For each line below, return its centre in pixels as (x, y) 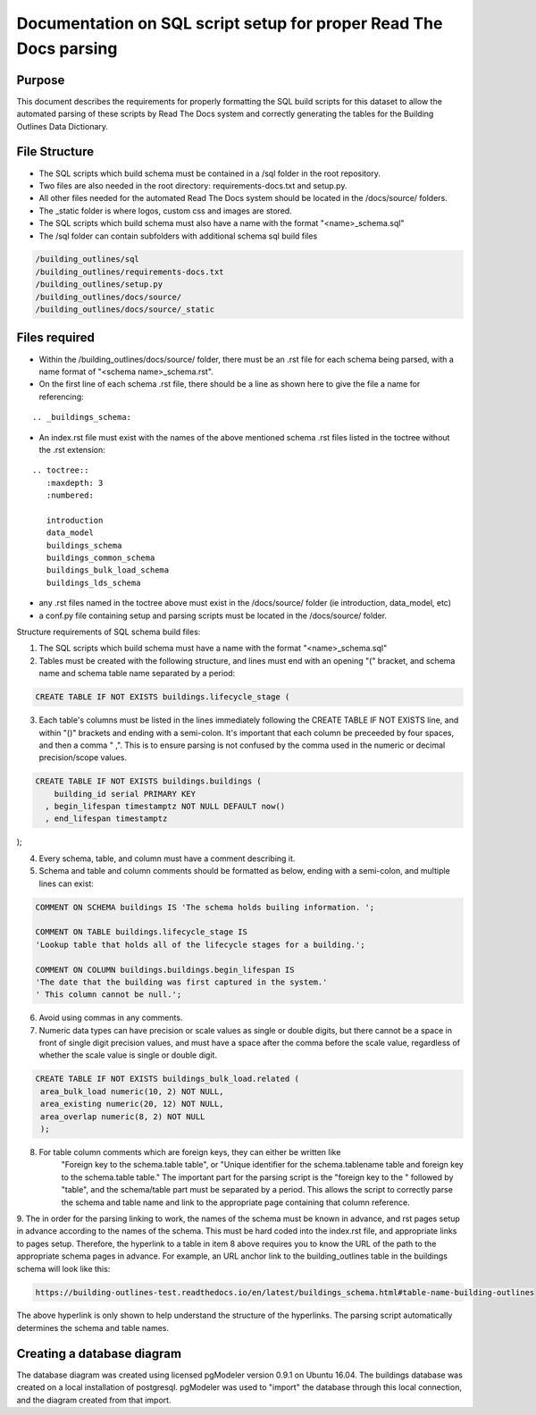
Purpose (41, 80)
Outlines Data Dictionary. (63, 126)
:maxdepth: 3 (75, 483)
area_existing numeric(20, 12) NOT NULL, (132, 1104)
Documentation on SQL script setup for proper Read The (230, 23)
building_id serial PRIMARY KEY (125, 794)
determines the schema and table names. (93, 1327)
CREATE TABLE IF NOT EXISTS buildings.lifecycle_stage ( (163, 697)
